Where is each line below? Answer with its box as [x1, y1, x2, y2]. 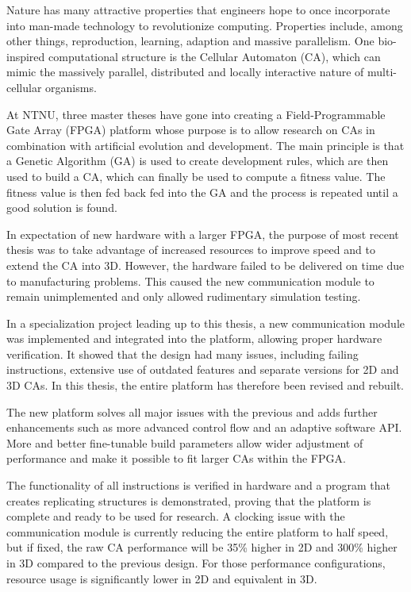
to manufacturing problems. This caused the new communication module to [6, 272, 375, 289]
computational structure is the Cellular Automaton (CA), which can [48, 48, 381, 64]
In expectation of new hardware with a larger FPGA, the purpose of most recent [6, 225, 399, 242]
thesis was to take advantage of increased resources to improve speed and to [6, 241, 375, 258]
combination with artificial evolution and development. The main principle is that [6, 136, 405, 153]
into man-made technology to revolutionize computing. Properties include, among [6, 17, 403, 33]
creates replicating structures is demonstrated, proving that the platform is [6, 492, 371, 509]
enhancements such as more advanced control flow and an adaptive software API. [6, 419, 402, 436]
